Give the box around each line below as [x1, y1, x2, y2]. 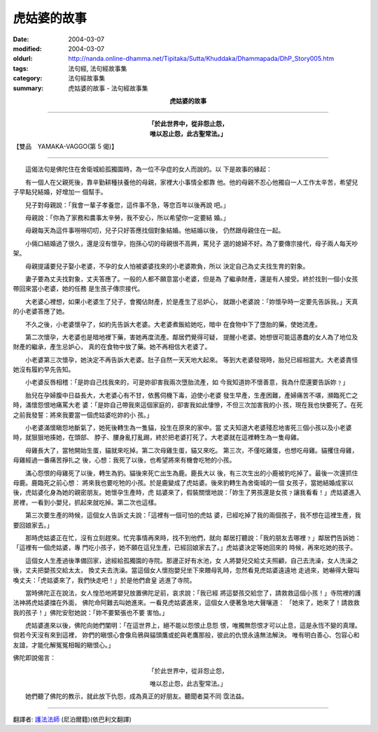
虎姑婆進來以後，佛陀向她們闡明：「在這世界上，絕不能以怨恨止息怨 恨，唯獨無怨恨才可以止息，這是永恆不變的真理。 [24, 621, 361, 630]
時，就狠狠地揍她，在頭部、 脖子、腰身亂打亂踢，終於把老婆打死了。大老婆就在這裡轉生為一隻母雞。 [13, 433, 303, 442]
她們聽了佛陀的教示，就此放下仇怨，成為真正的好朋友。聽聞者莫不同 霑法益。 [24, 692, 248, 701]
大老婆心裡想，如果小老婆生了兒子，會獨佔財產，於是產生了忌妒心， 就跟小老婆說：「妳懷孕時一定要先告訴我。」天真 [24, 297, 358, 306]
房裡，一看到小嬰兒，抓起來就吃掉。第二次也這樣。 [13, 498, 160, 507]
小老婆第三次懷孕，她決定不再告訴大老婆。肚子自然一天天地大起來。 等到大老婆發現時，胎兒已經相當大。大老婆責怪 [24, 356, 358, 364]
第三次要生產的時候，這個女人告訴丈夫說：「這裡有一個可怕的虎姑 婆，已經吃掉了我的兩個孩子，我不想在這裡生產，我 [24, 511, 361, 519]
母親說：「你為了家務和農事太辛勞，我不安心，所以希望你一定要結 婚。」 [24, 213, 230, 222]
